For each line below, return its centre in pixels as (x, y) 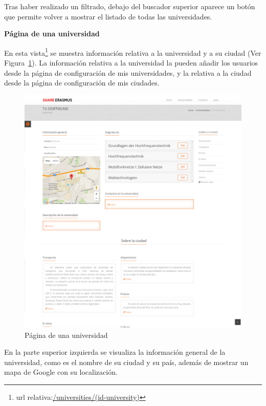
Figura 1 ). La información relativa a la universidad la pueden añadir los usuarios (131, 63)
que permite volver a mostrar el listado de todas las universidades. (108, 16)
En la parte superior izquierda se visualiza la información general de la (115, 352)
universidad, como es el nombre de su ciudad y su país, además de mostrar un (126, 362)
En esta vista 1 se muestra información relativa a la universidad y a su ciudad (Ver (133, 52)
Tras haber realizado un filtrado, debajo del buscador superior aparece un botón (130, 6)
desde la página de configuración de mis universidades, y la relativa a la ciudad (128, 72)
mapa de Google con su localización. (61, 372)
